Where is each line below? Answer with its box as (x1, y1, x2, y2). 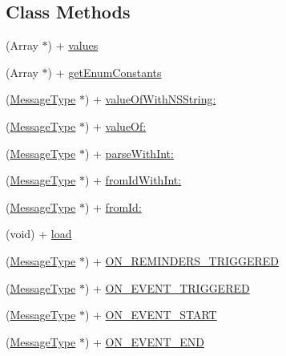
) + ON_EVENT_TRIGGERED (84, 279, 250, 296)
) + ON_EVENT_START (84, 306, 217, 323)
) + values (47, 37, 99, 54)
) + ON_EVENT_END (84, 333, 204, 350)
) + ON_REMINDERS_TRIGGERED (84, 252, 280, 269)
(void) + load (6, 225, 72, 242)
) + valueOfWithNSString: (84, 91, 216, 107)
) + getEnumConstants (47, 63, 162, 80)
